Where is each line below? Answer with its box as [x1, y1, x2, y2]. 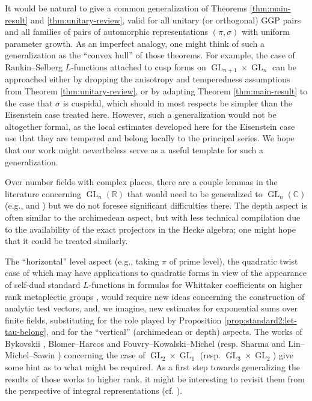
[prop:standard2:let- [224, 313, 297, 326]
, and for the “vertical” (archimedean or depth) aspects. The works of [46, 325, 302, 338]
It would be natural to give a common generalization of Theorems [5, 2, 248, 14]
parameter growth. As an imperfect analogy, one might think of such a [5, 37, 265, 49]
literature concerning [5, 187, 81, 200]
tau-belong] [5, 325, 46, 338]
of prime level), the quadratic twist [169, 254, 298, 267]
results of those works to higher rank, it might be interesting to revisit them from [5, 372, 305, 385]
